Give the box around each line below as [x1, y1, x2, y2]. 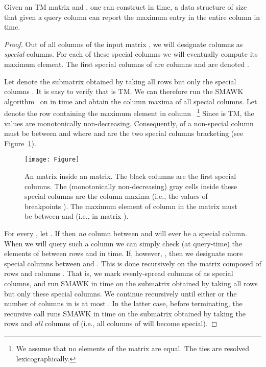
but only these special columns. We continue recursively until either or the [4, 288, 237, 299]
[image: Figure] [25, 156, 80, 164]
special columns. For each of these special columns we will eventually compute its [4, 49, 258, 59]
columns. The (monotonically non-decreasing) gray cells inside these [25, 180, 237, 191]
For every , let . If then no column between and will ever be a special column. [4, 228, 247, 238]
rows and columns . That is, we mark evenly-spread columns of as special [4, 268, 233, 279]
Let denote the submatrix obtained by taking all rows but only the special [4, 76, 236, 86]
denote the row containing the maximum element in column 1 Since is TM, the [4, 106, 254, 118]
